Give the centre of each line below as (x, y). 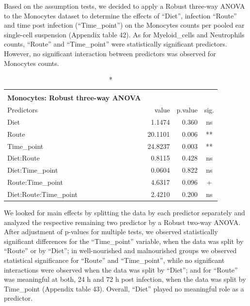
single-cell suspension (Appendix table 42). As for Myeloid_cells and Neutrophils (124, 34)
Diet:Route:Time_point (43, 194)
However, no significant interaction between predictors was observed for (110, 53)
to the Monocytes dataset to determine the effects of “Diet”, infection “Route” (120, 15)
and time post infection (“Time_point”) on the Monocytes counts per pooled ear (124, 25)
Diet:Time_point (33, 170)
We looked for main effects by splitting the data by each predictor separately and (125, 213)
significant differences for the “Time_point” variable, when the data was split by (124, 241)
